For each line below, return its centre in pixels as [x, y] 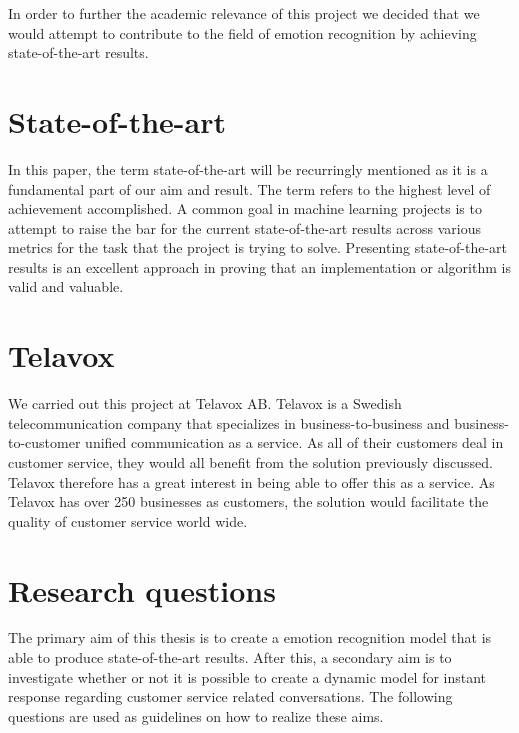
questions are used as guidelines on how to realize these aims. [196, 715]
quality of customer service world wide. [128, 520]
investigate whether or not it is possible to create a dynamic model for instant [247, 676]
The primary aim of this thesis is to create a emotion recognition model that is [250, 637]
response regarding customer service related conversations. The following [230, 696]
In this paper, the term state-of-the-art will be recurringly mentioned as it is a [248, 168]
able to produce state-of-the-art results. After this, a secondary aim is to [230, 657]
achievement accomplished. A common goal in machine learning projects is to [245, 208]
